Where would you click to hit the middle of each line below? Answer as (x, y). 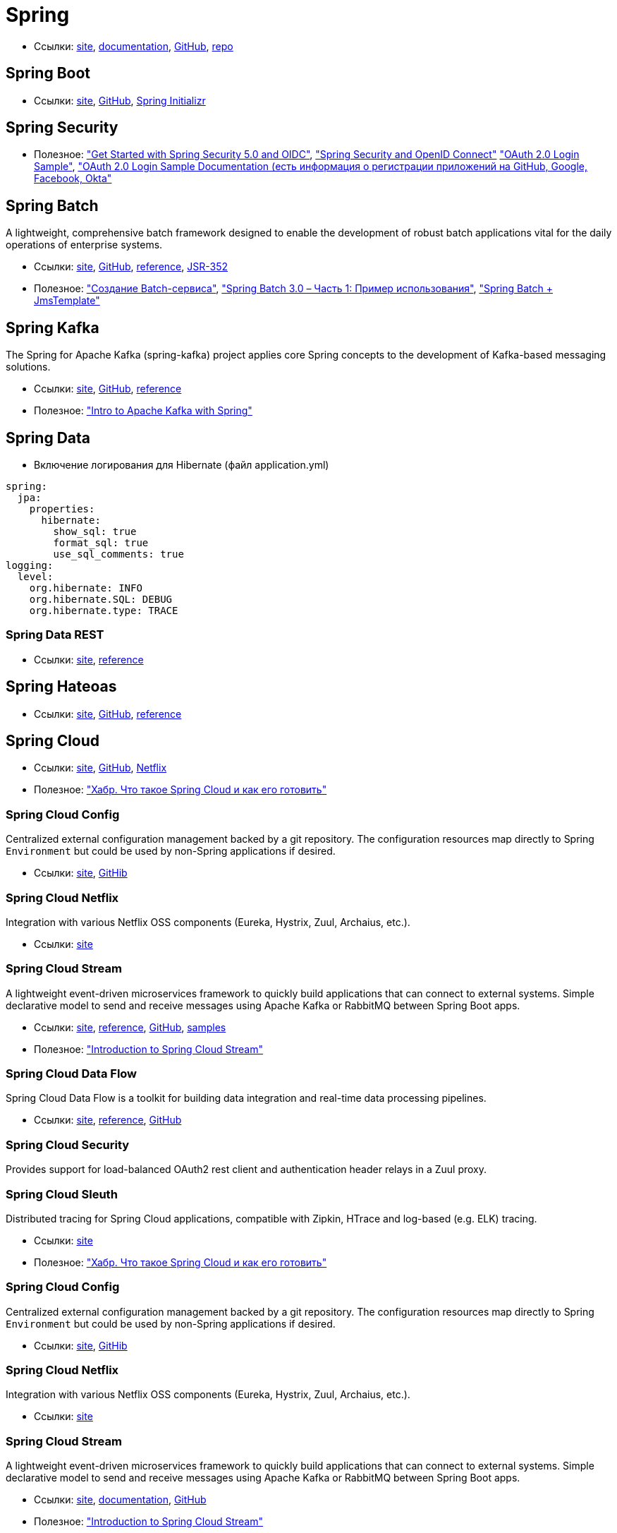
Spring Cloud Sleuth (62, 1194)
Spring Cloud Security (68, 1144)
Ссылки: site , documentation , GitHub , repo (134, 46)
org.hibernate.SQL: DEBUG (101, 599)
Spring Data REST (55, 635)
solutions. (28, 367)
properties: (62, 509)
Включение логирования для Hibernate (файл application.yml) (182, 464)
